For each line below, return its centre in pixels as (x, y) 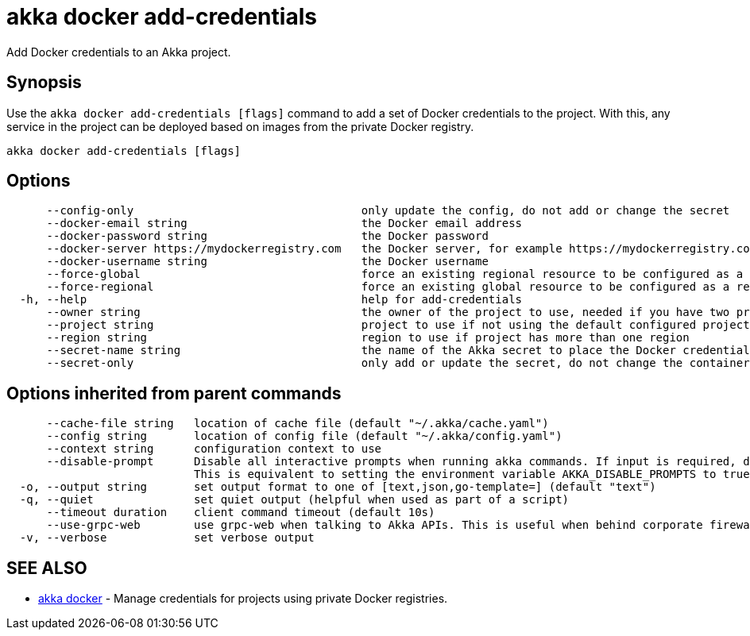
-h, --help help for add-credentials (271, 300)
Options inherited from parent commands (174, 393)
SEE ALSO (47, 568)
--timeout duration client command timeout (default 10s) (241, 513)
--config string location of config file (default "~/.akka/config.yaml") (304, 436)
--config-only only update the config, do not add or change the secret (388, 211)
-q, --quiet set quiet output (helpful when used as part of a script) (294, 500)
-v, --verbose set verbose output (167, 538)
